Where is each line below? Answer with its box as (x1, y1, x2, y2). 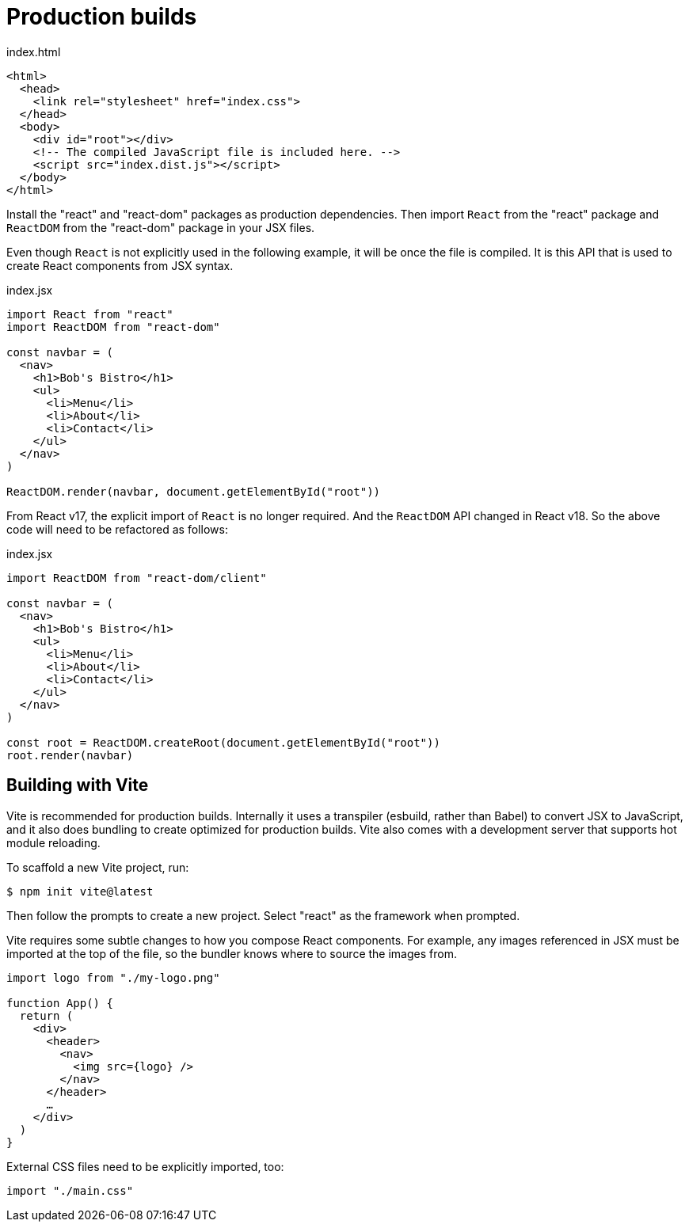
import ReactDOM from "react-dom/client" (6, 571, 267, 584)
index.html (6, 44, 61, 59)
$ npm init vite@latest (6, 884, 154, 898)
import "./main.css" (6, 1184, 134, 1197)
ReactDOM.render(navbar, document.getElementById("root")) (6, 485, 381, 498)
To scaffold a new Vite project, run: (6, 860, 189, 874)
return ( (19, 1009, 74, 1022)
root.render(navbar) (6, 748, 134, 762)
